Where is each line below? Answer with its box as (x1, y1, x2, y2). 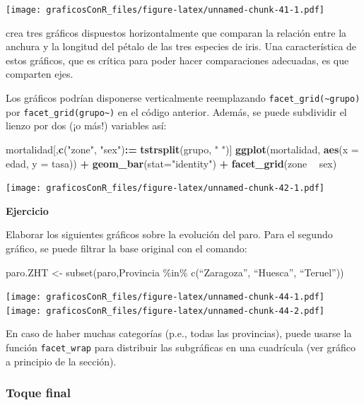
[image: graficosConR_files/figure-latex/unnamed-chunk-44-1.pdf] (6, 292, 325, 303)
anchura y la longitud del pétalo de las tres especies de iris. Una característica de (6, 39, 357, 54)
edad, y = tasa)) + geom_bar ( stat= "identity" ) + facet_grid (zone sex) (6, 155, 337, 170)
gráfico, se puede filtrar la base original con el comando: (6, 240, 247, 255)
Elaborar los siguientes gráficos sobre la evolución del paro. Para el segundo (6, 227, 333, 242)
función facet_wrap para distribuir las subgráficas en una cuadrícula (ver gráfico (6, 340, 356, 355)
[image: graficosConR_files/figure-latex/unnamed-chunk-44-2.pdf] (6, 305, 325, 316)
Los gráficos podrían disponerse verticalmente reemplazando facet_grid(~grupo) (6, 90, 360, 105)
